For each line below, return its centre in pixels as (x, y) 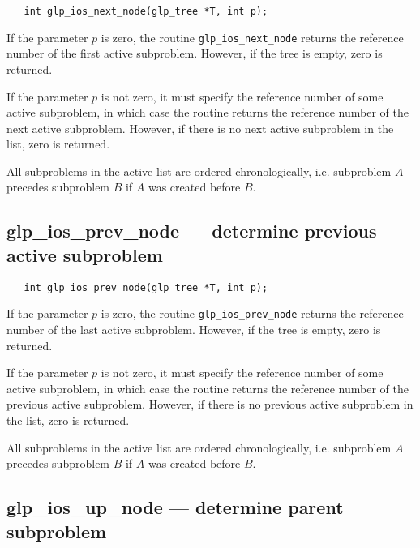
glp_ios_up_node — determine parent (175, 507)
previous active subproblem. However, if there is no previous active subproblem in (210, 404)
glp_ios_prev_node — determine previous (192, 231)
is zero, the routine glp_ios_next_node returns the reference (252, 37)
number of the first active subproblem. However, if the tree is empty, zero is (195, 53)
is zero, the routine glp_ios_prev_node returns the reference (252, 313)
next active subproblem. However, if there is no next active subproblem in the (200, 128)
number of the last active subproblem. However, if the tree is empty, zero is (194, 329)
